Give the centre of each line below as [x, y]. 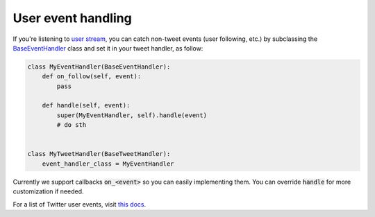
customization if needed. [48, 191]
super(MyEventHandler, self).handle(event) [132, 115]
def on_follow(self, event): [92, 77]
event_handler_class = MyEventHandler [108, 164]
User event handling [72, 18]
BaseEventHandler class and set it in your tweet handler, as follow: [108, 48]
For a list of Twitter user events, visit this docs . [80, 204]
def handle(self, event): [86, 105]
